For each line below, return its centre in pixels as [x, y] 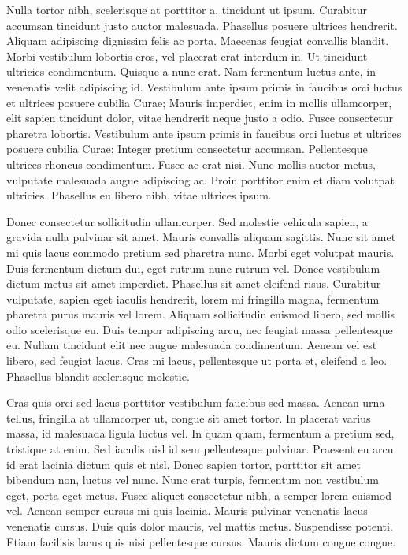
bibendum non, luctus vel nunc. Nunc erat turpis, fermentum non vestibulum [193, 480]
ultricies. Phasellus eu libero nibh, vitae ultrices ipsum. [139, 195]
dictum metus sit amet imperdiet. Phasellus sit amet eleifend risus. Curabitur [194, 283]
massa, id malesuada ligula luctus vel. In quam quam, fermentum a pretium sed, [200, 433]
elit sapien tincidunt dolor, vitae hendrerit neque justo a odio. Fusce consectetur [200, 118]
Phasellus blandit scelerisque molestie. [98, 376]
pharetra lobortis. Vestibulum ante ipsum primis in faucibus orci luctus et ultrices [204, 133]
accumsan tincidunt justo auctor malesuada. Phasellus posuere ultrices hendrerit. [202, 25]
